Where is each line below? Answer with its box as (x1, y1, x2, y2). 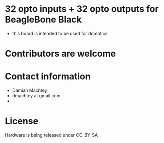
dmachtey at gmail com (12, 93, 61, 99)
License (5, 116, 39, 127)
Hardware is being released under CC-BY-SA (5, 132, 98, 138)
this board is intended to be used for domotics (12, 30, 108, 36)
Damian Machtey (12, 87, 47, 93)
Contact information (5, 71, 91, 82)
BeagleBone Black (5, 14, 82, 25)
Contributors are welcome (5, 48, 116, 59)
